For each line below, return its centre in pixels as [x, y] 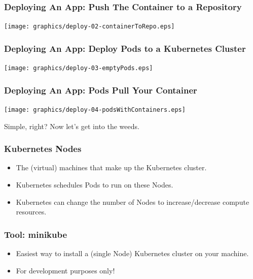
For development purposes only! [65, 270]
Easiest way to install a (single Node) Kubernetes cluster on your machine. [132, 253]
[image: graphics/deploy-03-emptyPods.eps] [79, 68]
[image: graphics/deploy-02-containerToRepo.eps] [89, 27]
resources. [31, 212]
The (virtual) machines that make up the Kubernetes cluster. [111, 167]
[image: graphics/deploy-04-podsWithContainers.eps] [95, 110]
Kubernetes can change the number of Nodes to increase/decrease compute [133, 201]
